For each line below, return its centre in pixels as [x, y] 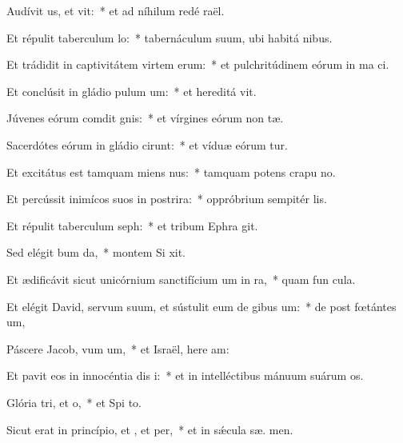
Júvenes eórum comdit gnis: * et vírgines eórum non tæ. [145, 118]
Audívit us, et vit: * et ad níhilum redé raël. [116, 10]
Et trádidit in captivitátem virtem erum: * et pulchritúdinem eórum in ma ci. [198, 64]
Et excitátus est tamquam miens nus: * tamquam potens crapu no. [171, 172]
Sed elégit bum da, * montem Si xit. [96, 252]
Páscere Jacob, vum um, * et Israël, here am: [118, 348]
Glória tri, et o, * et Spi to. [74, 402]
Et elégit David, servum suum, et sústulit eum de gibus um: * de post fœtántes [201, 306]
